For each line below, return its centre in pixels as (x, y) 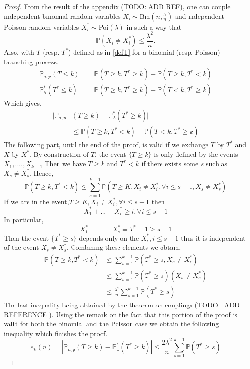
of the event (22, 247)
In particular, (24, 220)
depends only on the (109, 238)
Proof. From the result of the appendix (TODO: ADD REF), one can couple (117, 6)
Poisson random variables (42, 26)
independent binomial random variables (62, 16)
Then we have (65, 163)
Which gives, (23, 103)
